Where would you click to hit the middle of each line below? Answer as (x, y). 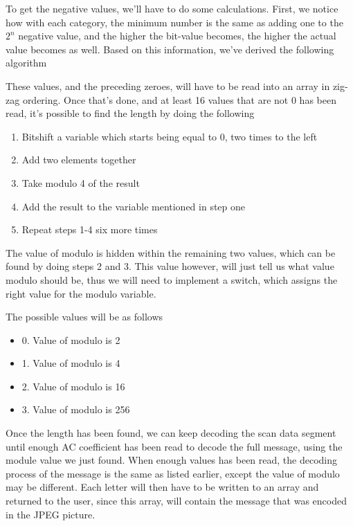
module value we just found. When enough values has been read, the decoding (172, 460)
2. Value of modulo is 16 (73, 386)
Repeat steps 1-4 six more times (90, 229)
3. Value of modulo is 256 (76, 409)
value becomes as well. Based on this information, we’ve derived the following (170, 49)
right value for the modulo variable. (81, 293)
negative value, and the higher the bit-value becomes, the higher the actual (177, 36)
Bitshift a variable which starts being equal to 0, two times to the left (170, 136)
